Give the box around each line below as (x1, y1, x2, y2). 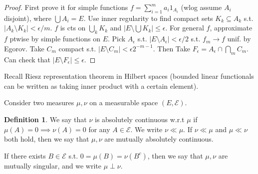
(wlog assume (181, 2, 222, 12)
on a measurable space (89, 97, 158, 108)
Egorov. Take (4, 43, 44, 53)
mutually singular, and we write (4, 160, 102, 171)
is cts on (60, 22, 86, 33)
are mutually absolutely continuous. (104, 134, 214, 144)
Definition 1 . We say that (4, 114, 87, 124)
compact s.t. (58, 43, 96, 53)
